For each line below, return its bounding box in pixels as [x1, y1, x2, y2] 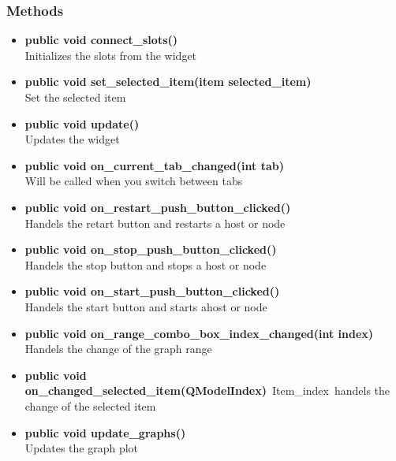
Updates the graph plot [24, 440, 139, 456]
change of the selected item [24, 397, 156, 414]
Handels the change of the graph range [24, 340, 212, 357]
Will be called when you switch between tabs [24, 173, 243, 189]
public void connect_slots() [24, 32, 178, 48]
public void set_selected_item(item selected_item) [24, 73, 312, 90]
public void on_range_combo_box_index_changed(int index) [24, 325, 374, 341]
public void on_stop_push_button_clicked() [24, 241, 277, 258]
